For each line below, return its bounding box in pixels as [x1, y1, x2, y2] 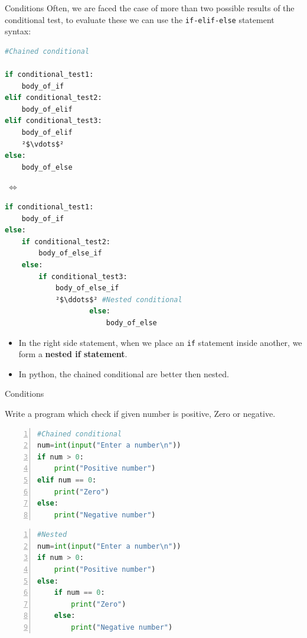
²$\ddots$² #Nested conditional [55, 295, 182, 304]
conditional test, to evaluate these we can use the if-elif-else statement [5, 13, 275, 25]
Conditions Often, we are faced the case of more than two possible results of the [5, 2, 295, 14]
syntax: [5, 25, 31, 37]
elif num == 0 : [37, 475, 97, 484]
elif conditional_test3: [5, 116, 102, 125]
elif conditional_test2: [5, 93, 102, 102]
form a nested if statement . [18, 348, 128, 360]
